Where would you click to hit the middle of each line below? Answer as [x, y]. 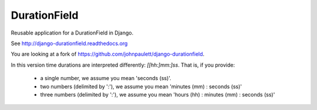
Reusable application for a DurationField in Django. [72, 33]
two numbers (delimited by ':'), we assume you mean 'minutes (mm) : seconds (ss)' [141, 86]
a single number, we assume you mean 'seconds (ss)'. [106, 78]
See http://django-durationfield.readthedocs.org [69, 43]
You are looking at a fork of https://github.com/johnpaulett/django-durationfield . [108, 54]
